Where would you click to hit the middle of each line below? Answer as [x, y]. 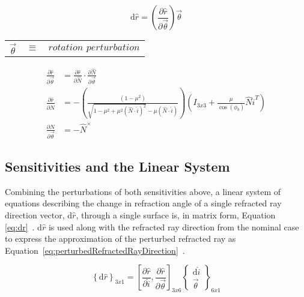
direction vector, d [39, 215]
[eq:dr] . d [23, 226]
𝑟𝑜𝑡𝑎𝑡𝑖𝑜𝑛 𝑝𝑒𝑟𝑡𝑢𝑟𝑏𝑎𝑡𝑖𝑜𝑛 [94, 47]
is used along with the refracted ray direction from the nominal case [174, 226]
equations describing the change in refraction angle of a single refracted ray [143, 203]
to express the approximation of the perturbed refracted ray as [120, 238]
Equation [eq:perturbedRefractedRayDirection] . [95, 250]
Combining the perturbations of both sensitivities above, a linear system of [143, 191]
